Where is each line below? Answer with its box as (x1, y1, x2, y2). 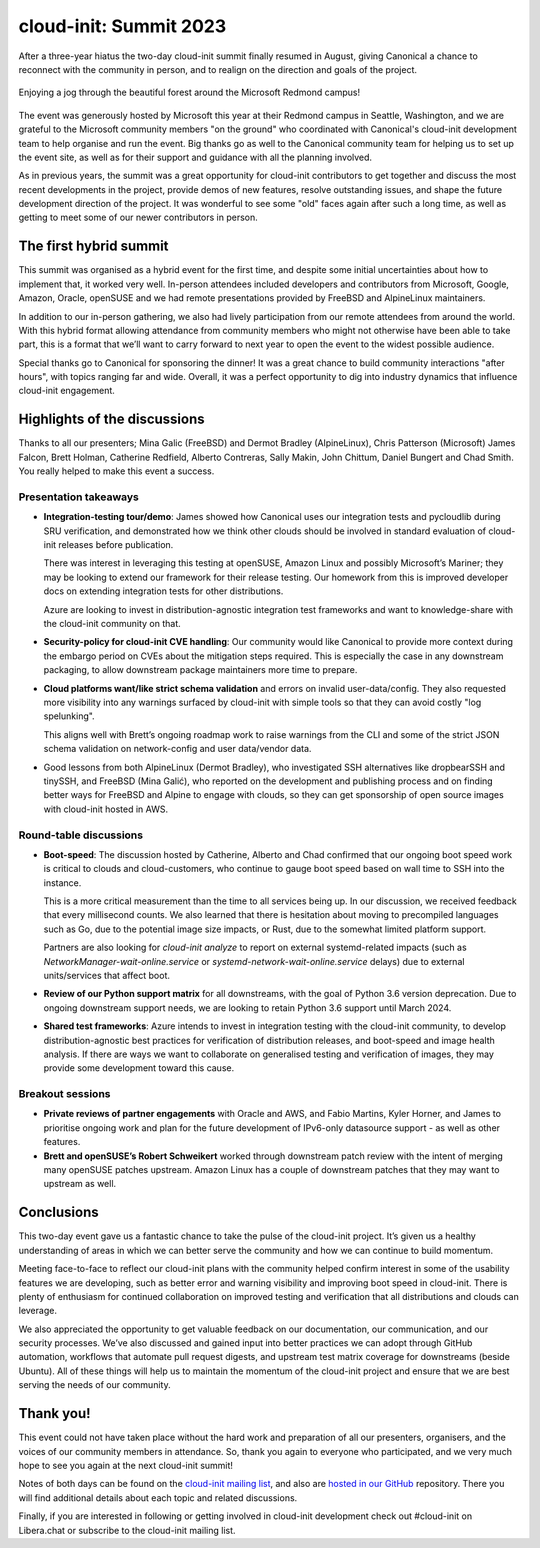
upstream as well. (43, 1178, 117, 1190)
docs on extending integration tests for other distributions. (43, 585, 284, 597)
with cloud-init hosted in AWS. (43, 803, 169, 815)
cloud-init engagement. (18, 385, 115, 397)
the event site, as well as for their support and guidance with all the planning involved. (18, 151, 373, 163)
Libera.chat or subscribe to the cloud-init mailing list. (18, 1524, 236, 1536)
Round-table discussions (18, 828, 144, 842)
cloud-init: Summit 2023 (18, 15, 227, 37)
